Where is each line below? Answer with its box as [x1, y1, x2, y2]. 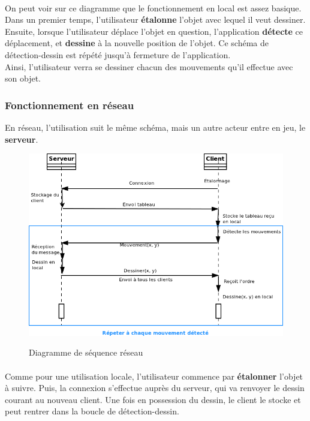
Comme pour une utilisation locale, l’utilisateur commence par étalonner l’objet [5, 369, 303, 382]
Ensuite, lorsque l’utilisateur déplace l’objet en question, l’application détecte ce [5, 25, 303, 37]
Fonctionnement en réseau [5, 97, 134, 112]
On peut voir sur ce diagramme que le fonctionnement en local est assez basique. [5, 1, 302, 14]
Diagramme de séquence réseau [29, 346, 143, 359]
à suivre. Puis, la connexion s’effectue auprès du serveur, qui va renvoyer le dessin [5, 381, 305, 394]
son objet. [5, 72, 41, 85]
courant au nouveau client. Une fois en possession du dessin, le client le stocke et [5, 393, 301, 405]
